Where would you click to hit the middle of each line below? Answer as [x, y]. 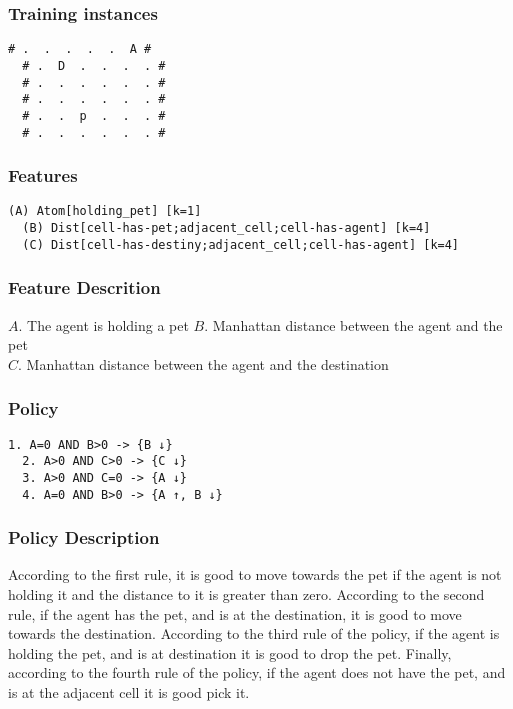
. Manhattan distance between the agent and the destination [203, 363]
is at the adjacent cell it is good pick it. [129, 691]
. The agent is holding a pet [103, 324]
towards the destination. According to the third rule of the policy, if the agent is [254, 633]
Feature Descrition [84, 287]
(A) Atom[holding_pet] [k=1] [105, 211]
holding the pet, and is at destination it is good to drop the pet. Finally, [230, 652]
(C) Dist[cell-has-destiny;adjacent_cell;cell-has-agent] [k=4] [241, 244]
